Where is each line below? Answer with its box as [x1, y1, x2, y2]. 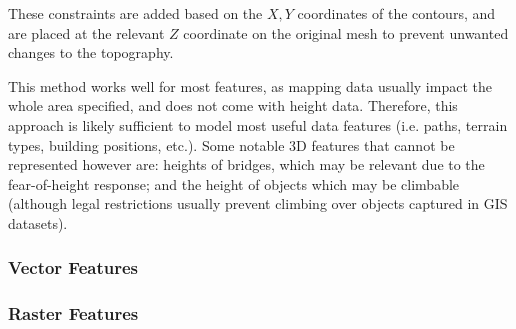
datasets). [8, 212, 68, 233]
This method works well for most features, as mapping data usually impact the [8, 75, 492, 96]
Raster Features [8, 301, 139, 326]
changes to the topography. [8, 42, 174, 63]
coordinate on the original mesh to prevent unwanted [183, 22, 509, 43]
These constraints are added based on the [8, 3, 263, 23]
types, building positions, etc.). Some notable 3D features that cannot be [8, 134, 455, 155]
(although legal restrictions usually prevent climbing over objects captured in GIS [8, 193, 508, 214]
